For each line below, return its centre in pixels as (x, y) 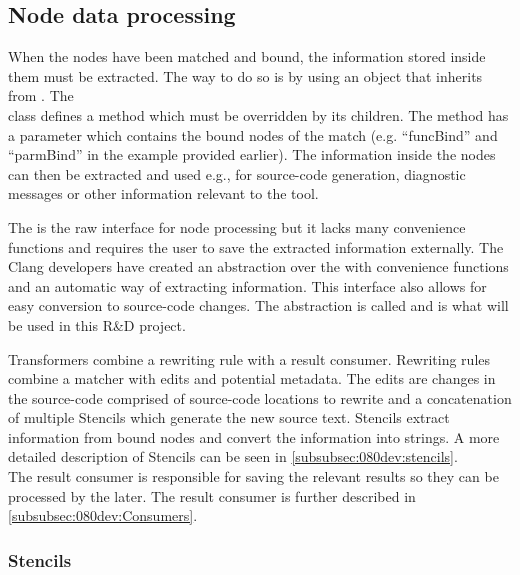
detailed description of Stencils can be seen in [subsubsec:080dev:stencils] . (233, 456)
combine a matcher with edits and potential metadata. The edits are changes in (252, 378)
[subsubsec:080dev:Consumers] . (103, 515)
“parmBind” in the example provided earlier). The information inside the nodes (252, 154)
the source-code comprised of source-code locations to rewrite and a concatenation (260, 397)
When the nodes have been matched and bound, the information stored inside (247, 56)
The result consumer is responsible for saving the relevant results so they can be (253, 476)
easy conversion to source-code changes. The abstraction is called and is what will (258, 305)
